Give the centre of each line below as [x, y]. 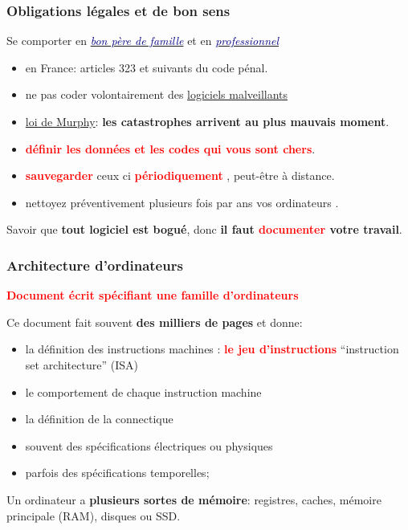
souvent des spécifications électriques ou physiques [149, 445]
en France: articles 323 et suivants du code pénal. [147, 67]
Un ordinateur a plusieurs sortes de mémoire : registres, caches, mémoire [194, 499]
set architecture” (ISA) [82, 364]
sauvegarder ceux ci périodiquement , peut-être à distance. [180, 175]
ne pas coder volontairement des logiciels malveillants [157, 94]
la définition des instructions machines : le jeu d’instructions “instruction [212, 349]
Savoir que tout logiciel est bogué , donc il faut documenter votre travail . [204, 229]
